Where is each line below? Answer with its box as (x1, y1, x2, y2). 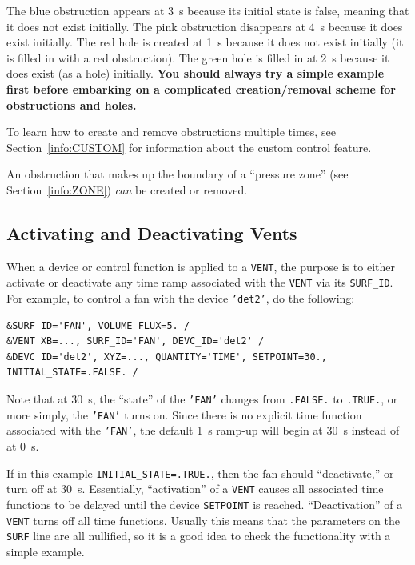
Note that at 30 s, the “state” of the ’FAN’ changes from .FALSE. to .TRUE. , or (6, 391, 398, 407)
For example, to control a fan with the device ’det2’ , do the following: (6, 290, 355, 307)
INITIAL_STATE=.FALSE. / (6, 367, 138, 379)
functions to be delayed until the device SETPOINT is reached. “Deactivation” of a (6, 495, 403, 512)
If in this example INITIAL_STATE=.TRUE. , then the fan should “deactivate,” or (6, 464, 394, 481)
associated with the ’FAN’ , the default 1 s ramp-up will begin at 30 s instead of (6, 422, 400, 439)
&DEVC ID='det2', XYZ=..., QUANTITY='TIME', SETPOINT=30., (6, 351, 327, 363)
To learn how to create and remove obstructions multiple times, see (6, 123, 336, 140)
